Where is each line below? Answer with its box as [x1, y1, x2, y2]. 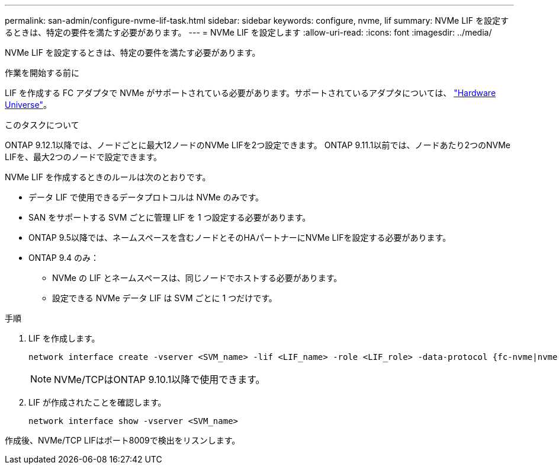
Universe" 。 [5, 100, 52, 110]
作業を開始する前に [5, 68, 79, 78]
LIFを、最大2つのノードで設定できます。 [5, 152, 162, 162]
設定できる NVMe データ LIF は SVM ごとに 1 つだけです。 [52, 293, 277, 303]
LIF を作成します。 [28, 333, 100, 343]
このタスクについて [5, 120, 79, 130]
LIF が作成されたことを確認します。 [28, 397, 166, 407]
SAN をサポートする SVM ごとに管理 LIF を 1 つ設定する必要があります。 [28, 212, 311, 222]
